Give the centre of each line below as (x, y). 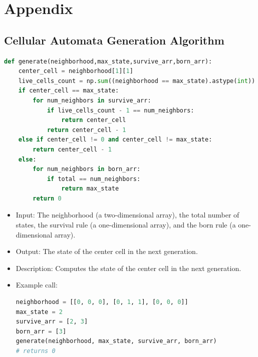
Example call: (37, 285)
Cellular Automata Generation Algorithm (114, 40)
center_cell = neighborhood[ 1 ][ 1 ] (76, 71)
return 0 (47, 198)
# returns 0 (36, 351)
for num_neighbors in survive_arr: (92, 100)
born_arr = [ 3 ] (41, 331)
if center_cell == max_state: (69, 91)
